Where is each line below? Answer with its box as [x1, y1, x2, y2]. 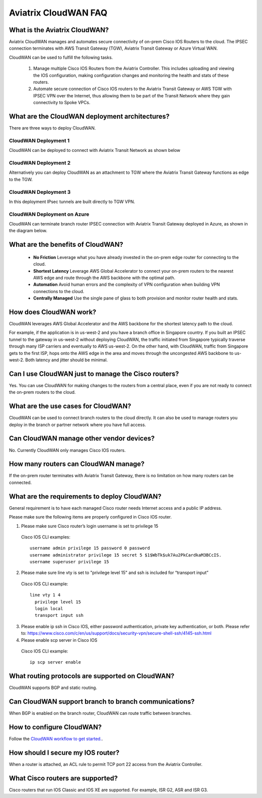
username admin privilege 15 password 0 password [30, 545, 150, 551]
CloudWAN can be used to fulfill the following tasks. [9, 54, 113, 60]
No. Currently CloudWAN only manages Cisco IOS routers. [9, 447, 126, 453]
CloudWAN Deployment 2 [9, 160, 71, 166]
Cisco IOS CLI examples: [21, 534, 70, 540]
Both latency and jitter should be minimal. [25, 357, 108, 363]
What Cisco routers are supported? [9, 774, 118, 782]
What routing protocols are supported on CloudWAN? [9, 672, 175, 680]
